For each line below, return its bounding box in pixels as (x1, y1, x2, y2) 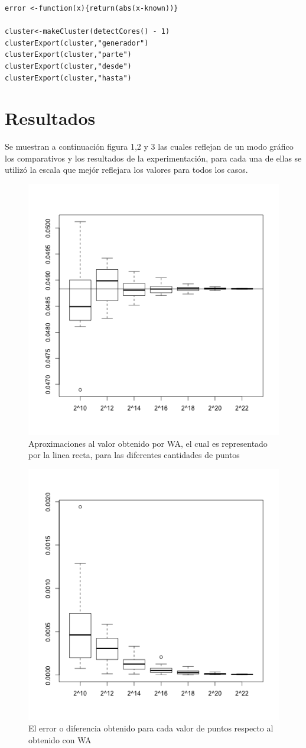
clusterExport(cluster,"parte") (5, 50, 132, 59)
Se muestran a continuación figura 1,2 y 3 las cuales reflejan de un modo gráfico (5, 140, 294, 153)
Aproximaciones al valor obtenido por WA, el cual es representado (28, 437, 268, 449)
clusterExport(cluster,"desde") (5, 62, 132, 70)
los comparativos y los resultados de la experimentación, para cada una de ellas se (5, 151, 302, 164)
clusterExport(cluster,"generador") (5, 38, 149, 47)
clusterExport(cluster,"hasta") (5, 73, 132, 82)
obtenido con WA (28, 734, 92, 746)
